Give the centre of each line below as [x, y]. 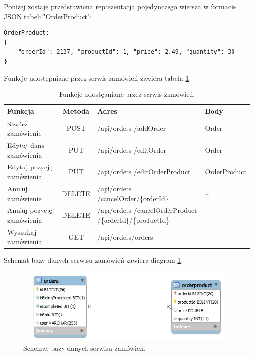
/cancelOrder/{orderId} [133, 198]
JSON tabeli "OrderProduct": [48, 16]
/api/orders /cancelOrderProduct [147, 210]
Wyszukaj [22, 232]
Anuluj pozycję [30, 210]
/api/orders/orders [125, 237]
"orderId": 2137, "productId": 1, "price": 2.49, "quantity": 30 [126, 52]
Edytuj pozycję [30, 167]
